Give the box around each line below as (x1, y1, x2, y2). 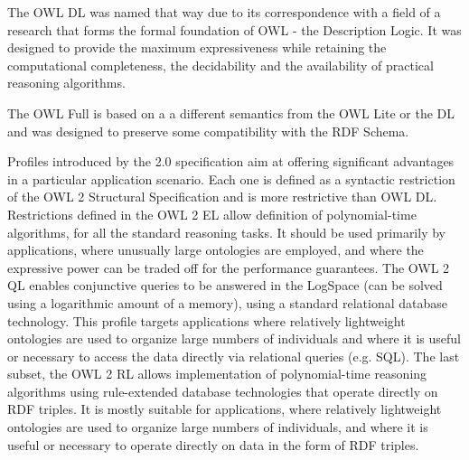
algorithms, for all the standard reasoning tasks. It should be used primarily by (7, 222, 446, 241)
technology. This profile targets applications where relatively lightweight (7, 311, 406, 330)
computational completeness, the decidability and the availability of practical (7, 55, 434, 74)
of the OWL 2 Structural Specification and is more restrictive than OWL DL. (7, 187, 437, 206)
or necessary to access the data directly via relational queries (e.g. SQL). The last (7, 346, 460, 365)
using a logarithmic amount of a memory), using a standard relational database (7, 293, 447, 312)
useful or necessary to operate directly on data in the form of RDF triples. (7, 435, 419, 454)
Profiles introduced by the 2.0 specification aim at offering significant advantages (7, 152, 455, 171)
